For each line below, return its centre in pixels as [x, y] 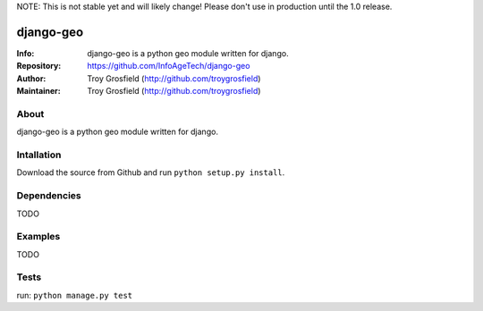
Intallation [39, 155]
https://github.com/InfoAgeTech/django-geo [169, 66]
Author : [31, 78]
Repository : [39, 66]
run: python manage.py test [75, 295]
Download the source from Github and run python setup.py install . [151, 172]
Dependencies [49, 196]
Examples [38, 237]
